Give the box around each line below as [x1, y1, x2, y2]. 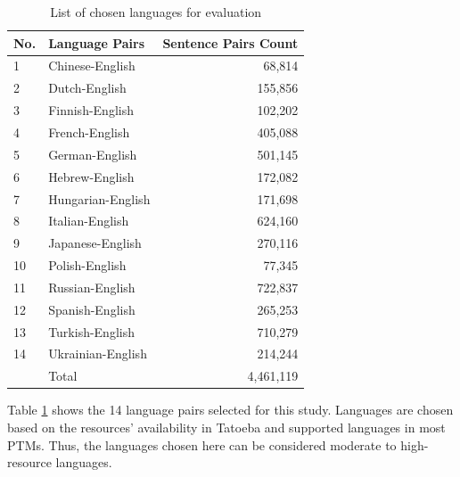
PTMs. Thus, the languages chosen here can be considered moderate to [7, 435, 397, 454]
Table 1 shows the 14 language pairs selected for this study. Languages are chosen [7, 400, 454, 419]
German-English [48, 144, 137, 163]
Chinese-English [48, 56, 136, 75]
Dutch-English [48, 78, 127, 97]
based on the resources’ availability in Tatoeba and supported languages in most [7, 417, 446, 436]
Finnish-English [48, 101, 134, 119]
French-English [48, 122, 130, 141]
